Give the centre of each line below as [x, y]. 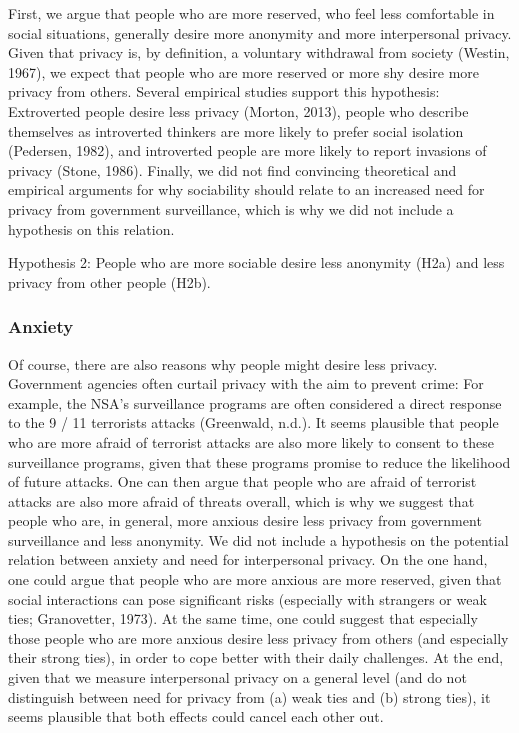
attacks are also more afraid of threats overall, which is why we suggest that [241, 500]
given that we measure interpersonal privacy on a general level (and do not [237, 677]
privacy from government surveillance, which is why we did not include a [231, 208]
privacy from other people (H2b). [109, 281]
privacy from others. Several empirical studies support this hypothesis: [224, 91]
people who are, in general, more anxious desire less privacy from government [245, 520]
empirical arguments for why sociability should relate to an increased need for [246, 189]
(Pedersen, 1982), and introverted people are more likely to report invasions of [247, 150]
